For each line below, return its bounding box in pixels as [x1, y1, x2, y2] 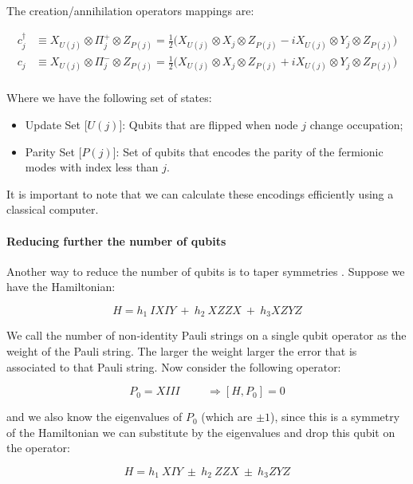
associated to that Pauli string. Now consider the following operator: [6, 358, 341, 375]
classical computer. [6, 201, 99, 218]
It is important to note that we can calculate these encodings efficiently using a [6, 185, 394, 202]
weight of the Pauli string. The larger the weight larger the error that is [6, 342, 357, 359]
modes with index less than [25, 159, 159, 175]
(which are [201, 408, 253, 425]
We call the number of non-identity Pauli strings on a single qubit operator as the [6, 327, 407, 344]
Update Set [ [25, 116, 88, 132]
